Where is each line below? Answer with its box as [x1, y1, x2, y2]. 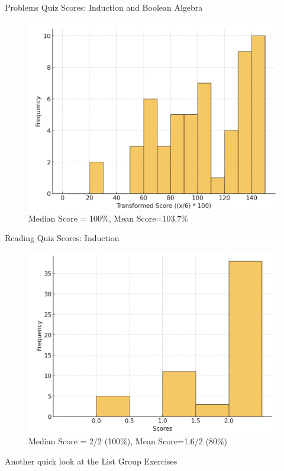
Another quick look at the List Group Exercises [5, 454, 177, 467]
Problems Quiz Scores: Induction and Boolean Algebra [5, 1, 203, 13]
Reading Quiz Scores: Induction [5, 232, 120, 244]
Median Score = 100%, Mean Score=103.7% [28, 212, 188, 224]
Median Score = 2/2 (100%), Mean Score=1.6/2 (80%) [28, 435, 228, 447]
